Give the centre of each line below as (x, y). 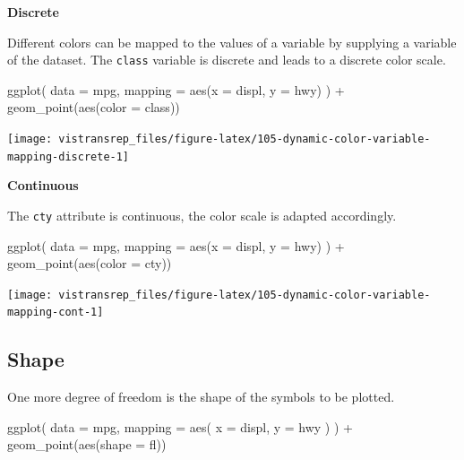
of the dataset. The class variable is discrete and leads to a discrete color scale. (227, 60)
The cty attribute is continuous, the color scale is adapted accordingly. (202, 215)
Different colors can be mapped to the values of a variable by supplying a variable (232, 42)
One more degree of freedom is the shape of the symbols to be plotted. (201, 397)
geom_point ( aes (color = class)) (94, 107)
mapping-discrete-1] (69, 156)
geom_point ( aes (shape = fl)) (87, 444)
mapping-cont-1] (56, 312)
